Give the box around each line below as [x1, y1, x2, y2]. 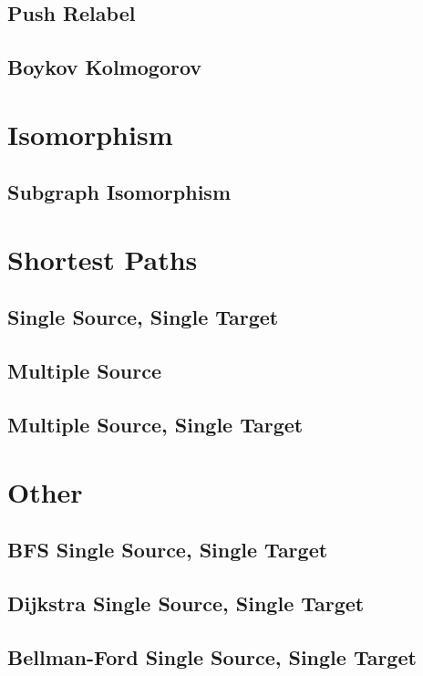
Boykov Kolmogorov [7, 53, 202, 81]
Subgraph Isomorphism [7, 178, 232, 206]
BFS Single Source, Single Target [7, 536, 328, 564]
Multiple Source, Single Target [7, 411, 304, 439]
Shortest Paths [7, 240, 198, 277]
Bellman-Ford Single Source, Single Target [7, 642, 417, 671]
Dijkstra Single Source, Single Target [7, 588, 365, 617]
